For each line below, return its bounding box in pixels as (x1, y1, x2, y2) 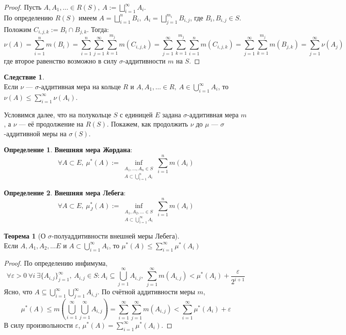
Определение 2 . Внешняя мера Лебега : (4, 188, 126, 198)
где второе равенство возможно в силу (4, 55, 117, 65)
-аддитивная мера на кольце (39, 81, 121, 91)
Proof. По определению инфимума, (4, 257, 108, 268)
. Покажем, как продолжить (107, 119, 188, 129)
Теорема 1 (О (4, 231, 46, 241)
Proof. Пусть (4, 2, 42, 12)
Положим (4, 24, 31, 34)
